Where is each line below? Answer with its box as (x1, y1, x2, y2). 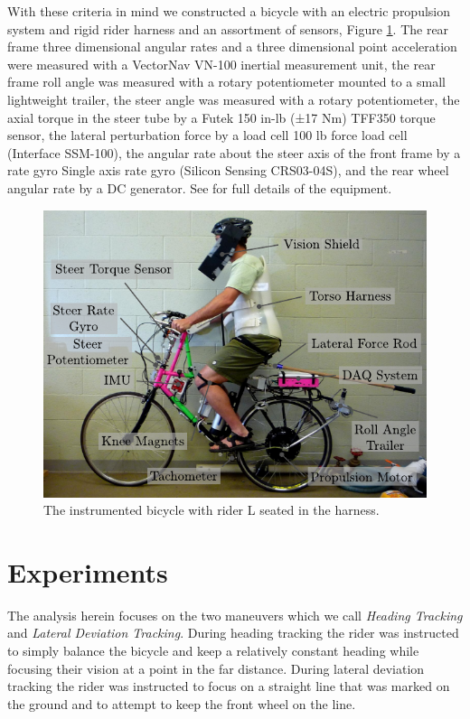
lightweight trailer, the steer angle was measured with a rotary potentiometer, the (7, 89, 460, 108)
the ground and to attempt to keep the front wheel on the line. (7, 694, 356, 713)
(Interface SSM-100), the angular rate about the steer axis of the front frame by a (7, 143, 461, 162)
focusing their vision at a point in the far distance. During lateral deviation (7, 658, 425, 677)
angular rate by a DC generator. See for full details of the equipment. (7, 178, 392, 197)
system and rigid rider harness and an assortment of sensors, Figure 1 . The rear (7, 19, 449, 38)
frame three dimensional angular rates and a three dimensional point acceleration (7, 37, 457, 56)
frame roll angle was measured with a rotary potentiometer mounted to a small (7, 72, 446, 91)
